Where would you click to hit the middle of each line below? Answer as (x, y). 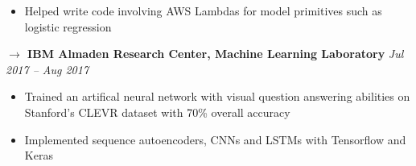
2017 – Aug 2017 (47, 69)
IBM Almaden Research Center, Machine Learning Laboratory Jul (216, 54)
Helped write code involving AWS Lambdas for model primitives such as (203, 10)
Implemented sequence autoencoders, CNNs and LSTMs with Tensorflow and (215, 139)
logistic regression (68, 26)
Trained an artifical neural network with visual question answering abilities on (217, 96)
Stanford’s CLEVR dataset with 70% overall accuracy (157, 112)
